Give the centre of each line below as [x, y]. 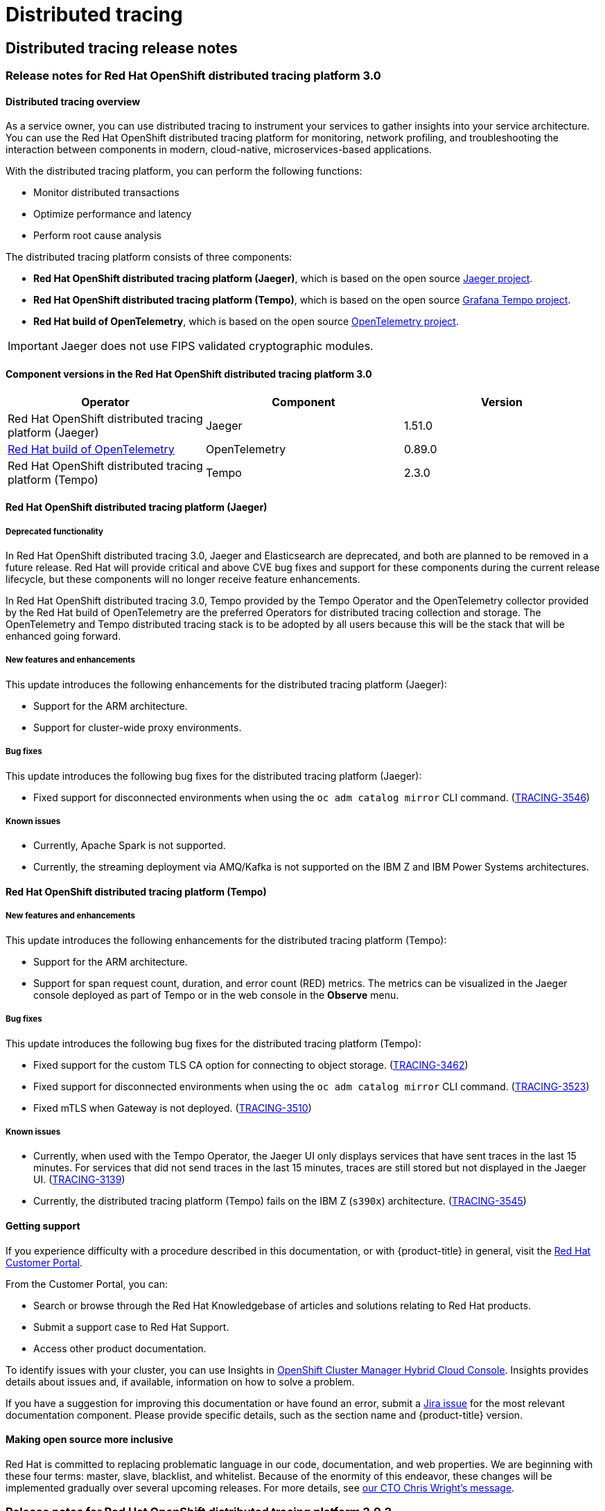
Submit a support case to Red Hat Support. [131, 1327]
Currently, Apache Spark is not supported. [130, 846]
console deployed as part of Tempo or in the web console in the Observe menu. [216, 995]
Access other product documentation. [120, 1348]
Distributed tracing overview [73, 101]
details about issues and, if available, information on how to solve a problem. [180, 1381]
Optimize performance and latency [113, 214]
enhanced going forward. [63, 636]
